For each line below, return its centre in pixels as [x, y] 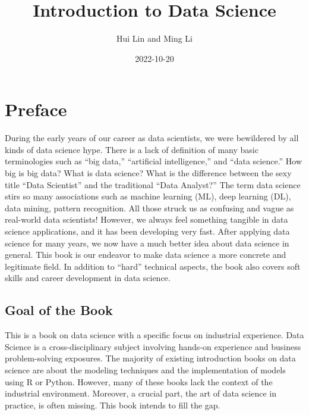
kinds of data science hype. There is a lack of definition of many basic [132, 149]
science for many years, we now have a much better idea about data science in [147, 243]
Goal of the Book [59, 310]
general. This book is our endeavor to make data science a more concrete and [146, 255]
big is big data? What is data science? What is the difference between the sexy [148, 173]
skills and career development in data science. [88, 278]
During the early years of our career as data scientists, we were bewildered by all [152, 138]
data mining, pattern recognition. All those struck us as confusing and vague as [149, 208]
